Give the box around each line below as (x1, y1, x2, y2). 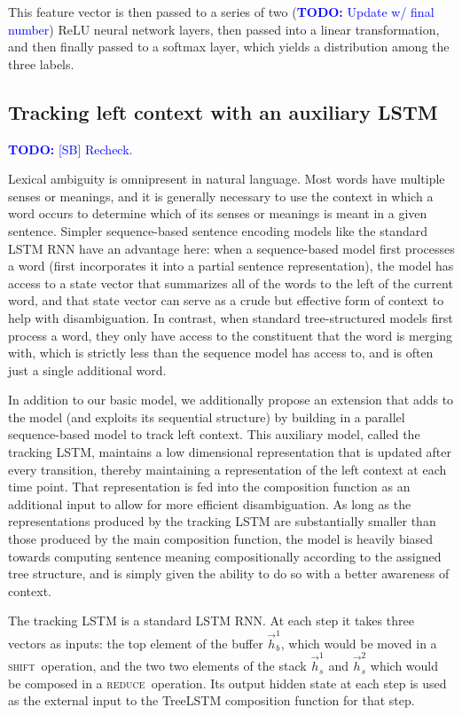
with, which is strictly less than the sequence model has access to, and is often (8, 343, 434, 362)
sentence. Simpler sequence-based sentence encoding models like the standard (8, 221, 427, 240)
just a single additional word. (8, 360, 167, 379)
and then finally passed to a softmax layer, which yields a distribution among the (8, 37, 450, 56)
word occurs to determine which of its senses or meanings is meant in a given (8, 204, 427, 223)
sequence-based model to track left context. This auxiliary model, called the (8, 425, 420, 444)
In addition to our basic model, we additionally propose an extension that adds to (8, 390, 454, 409)
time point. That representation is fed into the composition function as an (8, 477, 411, 496)
